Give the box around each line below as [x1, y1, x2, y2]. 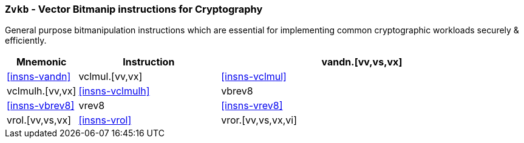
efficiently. [5, 35, 47, 46]
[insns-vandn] [7, 70, 71, 83]
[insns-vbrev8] [7, 99, 75, 112]
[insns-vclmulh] [78, 85, 150, 98]
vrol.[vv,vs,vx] [7, 114, 72, 127]
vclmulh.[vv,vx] [7, 85, 77, 98]
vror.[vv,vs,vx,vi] [221, 114, 297, 127]
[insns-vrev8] [221, 99, 283, 112]
